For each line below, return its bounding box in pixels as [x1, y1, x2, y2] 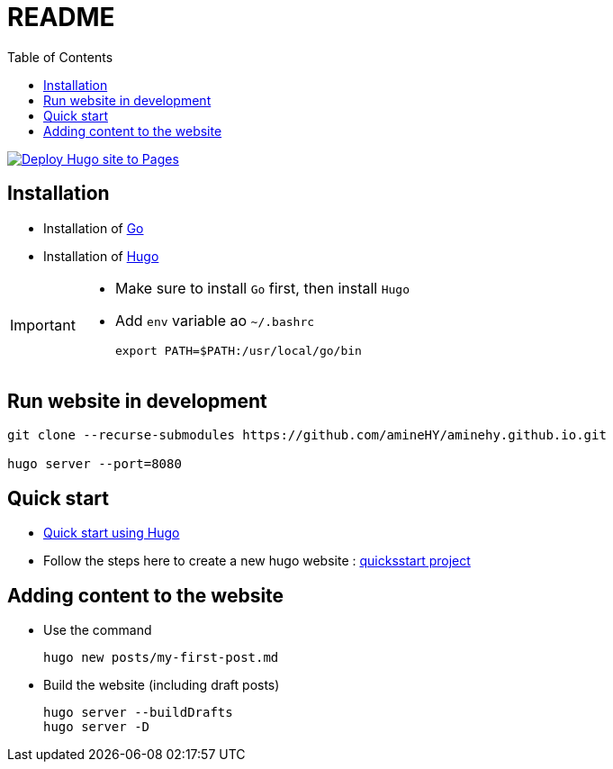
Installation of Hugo [43, 248, 159, 264]
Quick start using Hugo [43, 525, 180, 541]
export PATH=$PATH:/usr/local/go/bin [114, 343, 362, 357]
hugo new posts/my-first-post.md [43, 650, 279, 665]
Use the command [43, 622, 152, 638]
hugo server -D [43, 719, 150, 735]
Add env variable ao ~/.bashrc [114, 311, 315, 330]
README [7, 2, 115, 32]
